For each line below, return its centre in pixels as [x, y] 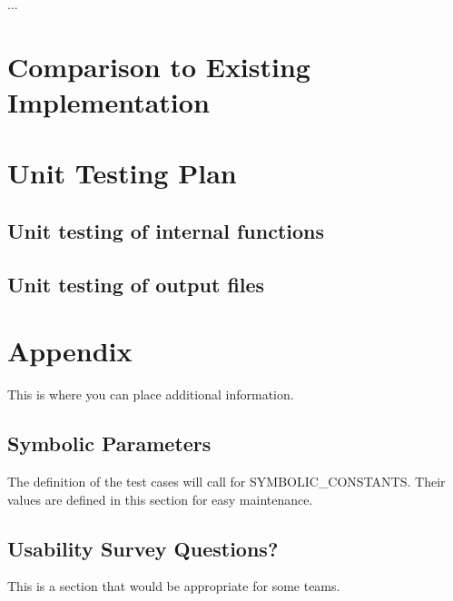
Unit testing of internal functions [166, 230]
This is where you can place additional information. [151, 394]
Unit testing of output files [136, 284]
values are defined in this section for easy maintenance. [160, 499]
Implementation [108, 101]
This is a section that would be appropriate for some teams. [174, 586]
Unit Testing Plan [122, 173]
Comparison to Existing [159, 66]
